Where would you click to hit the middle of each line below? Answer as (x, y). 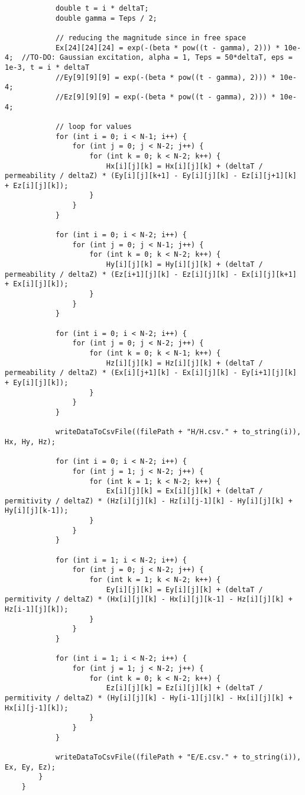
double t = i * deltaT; (102, 8)
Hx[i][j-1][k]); (37, 708)
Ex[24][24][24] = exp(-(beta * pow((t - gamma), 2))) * (168, 48)
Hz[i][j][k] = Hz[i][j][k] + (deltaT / (184, 363)
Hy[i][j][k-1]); (37, 511)
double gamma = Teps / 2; (106, 18)
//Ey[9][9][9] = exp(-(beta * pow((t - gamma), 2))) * (166, 77)
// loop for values (93, 126)
